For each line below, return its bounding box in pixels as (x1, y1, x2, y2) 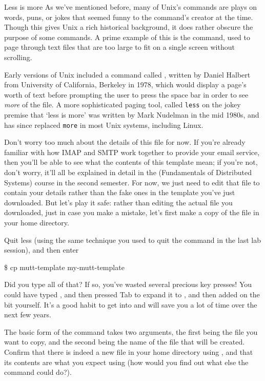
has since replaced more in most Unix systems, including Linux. (4, 119, 203, 130)
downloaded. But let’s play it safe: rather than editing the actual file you (4, 197, 233, 207)
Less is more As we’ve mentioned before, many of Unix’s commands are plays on (4, 2, 257, 12)
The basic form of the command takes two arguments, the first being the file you (4, 326, 258, 337)
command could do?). (4, 367, 72, 377)
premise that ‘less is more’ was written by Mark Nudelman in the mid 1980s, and (4, 109, 259, 120)
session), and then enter (4, 244, 79, 255)
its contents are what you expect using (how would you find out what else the (4, 356, 249, 367)
